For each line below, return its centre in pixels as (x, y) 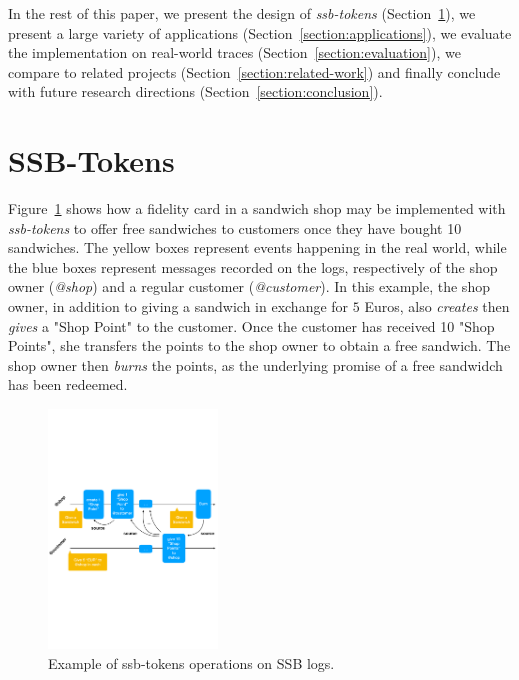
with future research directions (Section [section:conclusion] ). (195, 91)
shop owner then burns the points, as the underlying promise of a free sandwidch (255, 364)
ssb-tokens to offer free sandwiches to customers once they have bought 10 (235, 227)
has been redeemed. (68, 384)
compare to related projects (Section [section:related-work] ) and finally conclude (254, 71)
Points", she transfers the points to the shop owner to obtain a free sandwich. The (259, 345)
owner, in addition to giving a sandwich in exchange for (178, 306)
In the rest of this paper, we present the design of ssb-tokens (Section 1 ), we (242, 13)
